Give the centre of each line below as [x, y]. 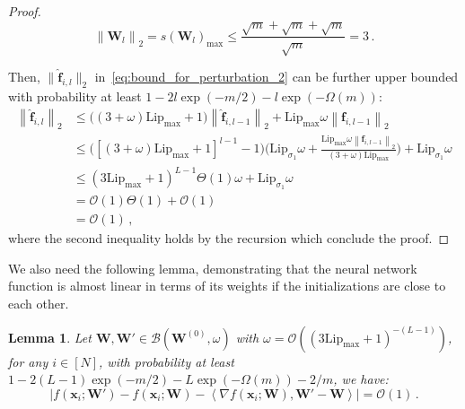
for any [28, 361]
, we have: [361, 379]
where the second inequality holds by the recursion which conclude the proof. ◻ [229, 238]
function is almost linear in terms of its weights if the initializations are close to [227, 286]
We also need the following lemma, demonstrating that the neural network [213, 268]
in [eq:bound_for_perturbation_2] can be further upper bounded [276, 77]
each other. [39, 304]
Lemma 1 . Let [50, 337]
